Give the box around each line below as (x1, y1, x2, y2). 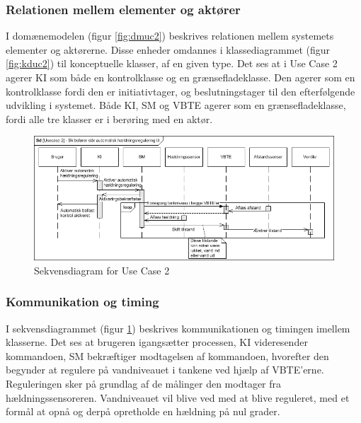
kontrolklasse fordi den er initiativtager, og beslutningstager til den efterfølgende (6, 83, 355, 98)
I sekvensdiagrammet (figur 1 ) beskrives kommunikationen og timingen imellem (6, 320, 350, 335)
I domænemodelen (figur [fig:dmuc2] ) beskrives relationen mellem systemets (6, 28, 334, 43)
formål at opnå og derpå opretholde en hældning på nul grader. (6, 404, 280, 419)
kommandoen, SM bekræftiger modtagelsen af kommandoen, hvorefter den (6, 348, 329, 363)
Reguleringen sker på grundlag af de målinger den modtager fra (6, 376, 282, 391)
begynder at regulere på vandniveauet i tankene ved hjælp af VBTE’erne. (6, 362, 324, 377)
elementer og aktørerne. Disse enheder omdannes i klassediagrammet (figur (6, 42, 331, 57)
